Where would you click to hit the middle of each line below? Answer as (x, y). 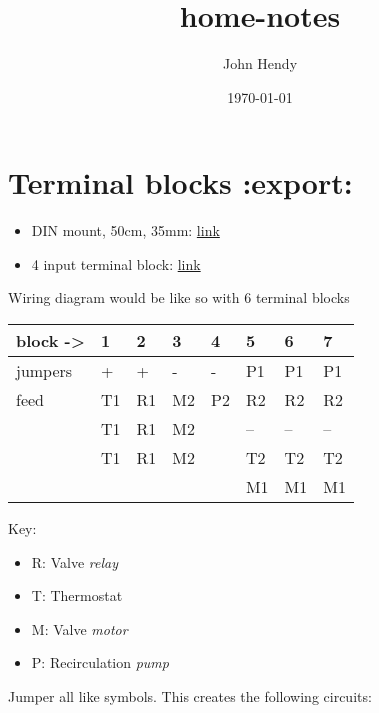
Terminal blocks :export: (180, 182)
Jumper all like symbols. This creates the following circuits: (190, 696)
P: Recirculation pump (100, 662)
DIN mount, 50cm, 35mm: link (125, 230)
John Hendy (260, 63)
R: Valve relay (74, 561)
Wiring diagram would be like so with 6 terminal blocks (179, 297)
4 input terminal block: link (116, 263)
